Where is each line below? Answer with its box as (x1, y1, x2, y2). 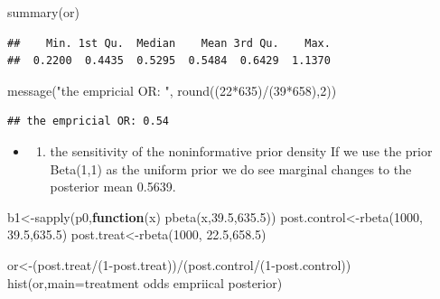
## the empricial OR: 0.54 (7, 115, 169, 128)
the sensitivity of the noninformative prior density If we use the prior (50, 141, 433, 160)
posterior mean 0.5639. (50, 177, 176, 196)
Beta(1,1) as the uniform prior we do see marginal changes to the (50, 159, 412, 178)
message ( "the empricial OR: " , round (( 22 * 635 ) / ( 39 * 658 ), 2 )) (7, 80, 337, 99)
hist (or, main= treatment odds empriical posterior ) (7, 273, 283, 292)
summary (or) (7, 3, 80, 21)
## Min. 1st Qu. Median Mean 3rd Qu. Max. (7, 36, 331, 50)
